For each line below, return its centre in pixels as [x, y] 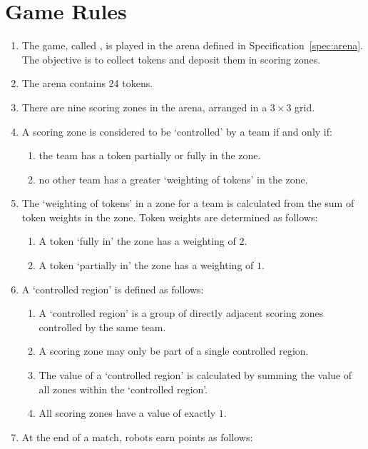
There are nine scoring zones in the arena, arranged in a [144, 107]
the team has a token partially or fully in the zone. [150, 155]
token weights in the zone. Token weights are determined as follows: [170, 217]
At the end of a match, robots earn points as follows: [137, 437]
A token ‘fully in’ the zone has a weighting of [137, 241]
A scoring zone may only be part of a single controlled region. [174, 351]
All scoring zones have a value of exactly [127, 413]
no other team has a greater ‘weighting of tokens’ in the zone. [173, 179]
